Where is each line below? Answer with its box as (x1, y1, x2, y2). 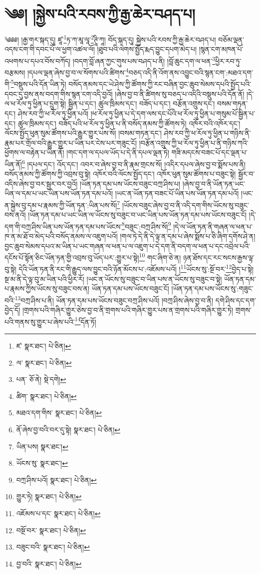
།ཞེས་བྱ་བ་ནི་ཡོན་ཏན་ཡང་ (182, 178, 245, 189)
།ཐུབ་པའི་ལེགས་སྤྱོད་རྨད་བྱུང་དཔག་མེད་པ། (97, 44, 197, 54)
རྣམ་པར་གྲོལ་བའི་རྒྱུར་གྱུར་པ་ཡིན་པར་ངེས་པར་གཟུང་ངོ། (4, 137, 137, 148)
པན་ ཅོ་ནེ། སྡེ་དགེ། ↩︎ (16, 374, 66, 384)
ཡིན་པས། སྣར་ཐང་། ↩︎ (16, 441, 68, 451)
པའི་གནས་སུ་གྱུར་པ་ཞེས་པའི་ (4, 316, 75, 327)
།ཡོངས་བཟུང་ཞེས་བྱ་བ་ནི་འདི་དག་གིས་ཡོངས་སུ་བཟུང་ (122, 199, 249, 210)
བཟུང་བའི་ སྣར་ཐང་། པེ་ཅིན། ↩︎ (16, 542, 90, 552)
